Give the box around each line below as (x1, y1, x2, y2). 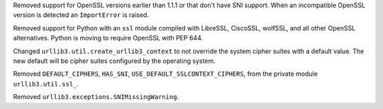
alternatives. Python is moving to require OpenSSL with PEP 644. (13, 34, 204, 42)
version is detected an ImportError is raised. (13, 11, 149, 19)
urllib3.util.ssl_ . (13, 79, 79, 88)
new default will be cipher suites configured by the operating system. (13, 57, 216, 65)
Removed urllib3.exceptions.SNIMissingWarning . (13, 93, 179, 101)
